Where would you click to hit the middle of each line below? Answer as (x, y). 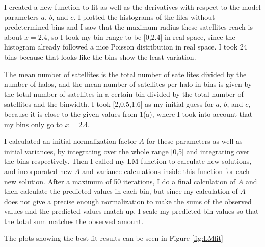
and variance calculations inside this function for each (166, 171)
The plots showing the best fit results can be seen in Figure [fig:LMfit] (114, 238)
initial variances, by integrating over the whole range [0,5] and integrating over (127, 151)
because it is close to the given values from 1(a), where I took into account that (128, 114)
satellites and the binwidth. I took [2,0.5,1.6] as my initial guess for (109, 104)
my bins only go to (33, 124)
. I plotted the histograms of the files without (144, 17)
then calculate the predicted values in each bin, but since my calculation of (121, 191)
